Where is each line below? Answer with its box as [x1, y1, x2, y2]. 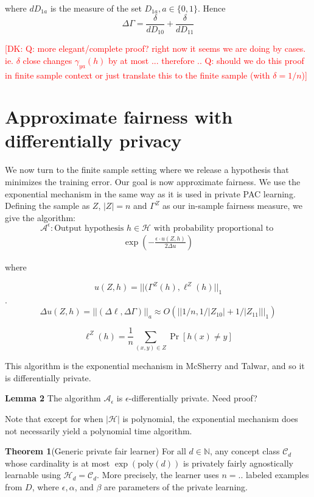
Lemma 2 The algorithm [5, 392, 101, 404]
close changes [23, 54, 72, 66]
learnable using [5, 468, 61, 481]
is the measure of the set [50, 2, 142, 14]
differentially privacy [5, 128, 182, 153]
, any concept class [210, 445, 280, 457]
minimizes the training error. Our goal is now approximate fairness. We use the [5, 175, 301, 188]
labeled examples [245, 468, 309, 481]
